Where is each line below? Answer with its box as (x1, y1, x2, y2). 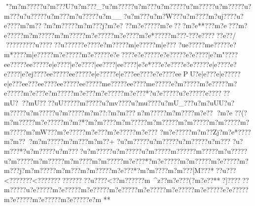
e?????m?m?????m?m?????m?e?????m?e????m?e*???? (4, 30, 168, 40)
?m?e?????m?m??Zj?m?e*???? (160, 126, 251, 137)
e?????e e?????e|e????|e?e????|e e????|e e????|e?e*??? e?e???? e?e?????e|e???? (7, 59, 230, 69)
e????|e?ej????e (4, 69, 50, 79)
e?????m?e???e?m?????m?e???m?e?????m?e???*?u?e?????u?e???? (4, 88, 202, 98)
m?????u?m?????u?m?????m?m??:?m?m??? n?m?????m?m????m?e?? (4, 107, 213, 117)
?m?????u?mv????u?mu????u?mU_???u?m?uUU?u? (76, 97, 235, 107)
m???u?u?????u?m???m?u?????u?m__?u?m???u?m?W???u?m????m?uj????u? (4, 10, 244, 21)
